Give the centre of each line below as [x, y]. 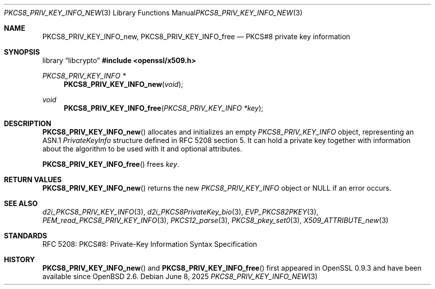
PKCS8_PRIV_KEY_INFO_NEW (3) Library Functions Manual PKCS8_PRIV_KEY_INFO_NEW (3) [153, 13]
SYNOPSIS [22, 52]
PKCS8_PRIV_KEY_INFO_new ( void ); [123, 84]
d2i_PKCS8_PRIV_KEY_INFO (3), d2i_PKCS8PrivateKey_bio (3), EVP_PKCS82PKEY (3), [181, 212]
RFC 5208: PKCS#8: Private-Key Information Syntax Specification [150, 244]
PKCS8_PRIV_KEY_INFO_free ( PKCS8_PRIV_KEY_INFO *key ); [164, 108]
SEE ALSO [21, 203]
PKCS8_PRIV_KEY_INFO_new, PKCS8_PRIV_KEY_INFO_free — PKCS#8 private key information [196, 36]
